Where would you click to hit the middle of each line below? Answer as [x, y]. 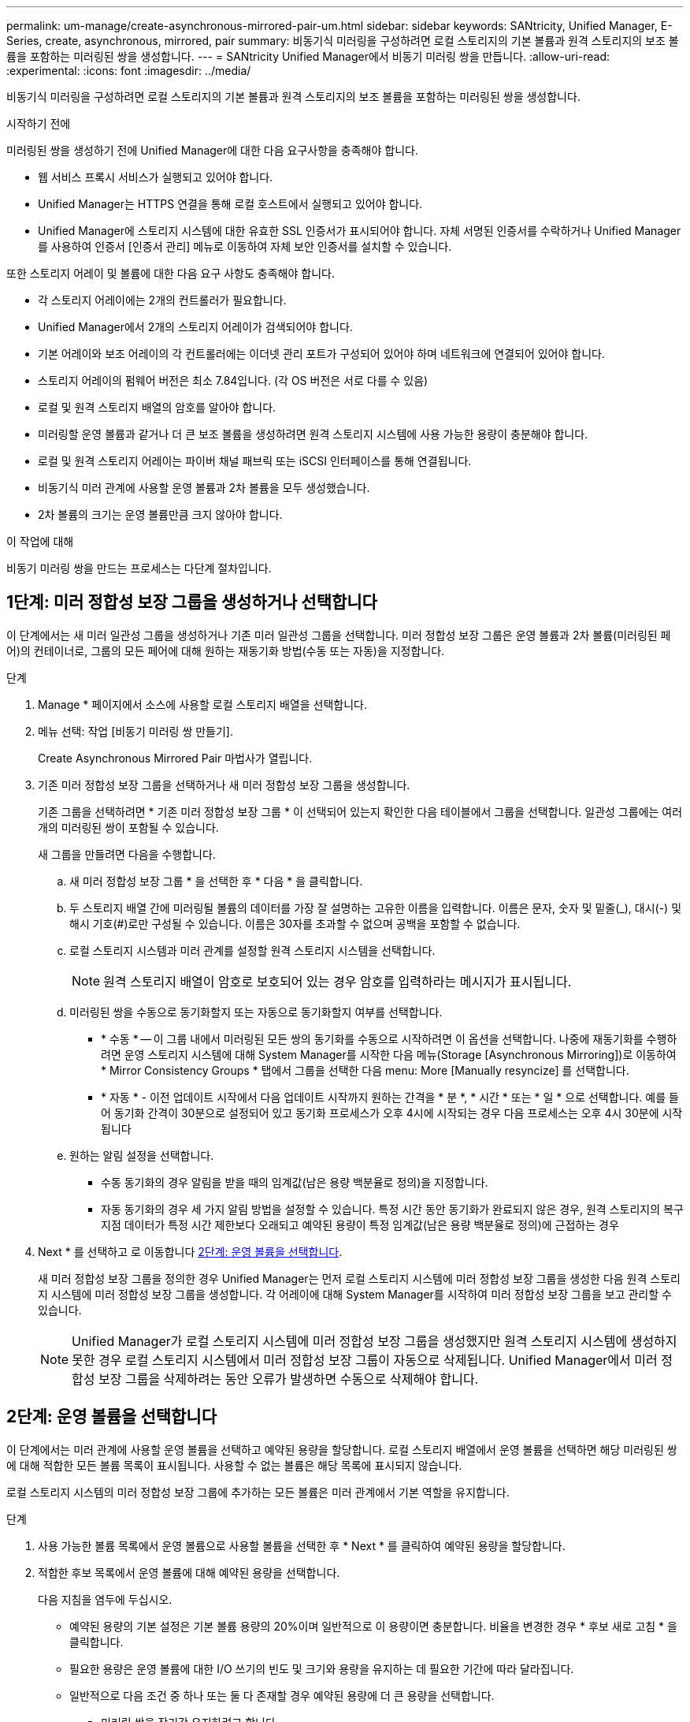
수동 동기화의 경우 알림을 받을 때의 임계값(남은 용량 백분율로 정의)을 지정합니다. [295, 1182]
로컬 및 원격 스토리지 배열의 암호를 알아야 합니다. [157, 407]
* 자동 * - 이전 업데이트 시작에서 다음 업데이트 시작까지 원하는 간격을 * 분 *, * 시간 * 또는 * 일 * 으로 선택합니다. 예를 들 [390, 1097]
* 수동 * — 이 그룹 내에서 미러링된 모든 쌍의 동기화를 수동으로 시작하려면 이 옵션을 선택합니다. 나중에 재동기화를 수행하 [389, 1038]
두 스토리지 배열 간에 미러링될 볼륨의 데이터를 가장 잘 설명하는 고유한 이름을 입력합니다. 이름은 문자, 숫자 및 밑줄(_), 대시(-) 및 [376, 908]
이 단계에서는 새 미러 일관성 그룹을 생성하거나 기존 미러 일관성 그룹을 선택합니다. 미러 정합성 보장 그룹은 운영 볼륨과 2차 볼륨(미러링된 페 [339, 635]
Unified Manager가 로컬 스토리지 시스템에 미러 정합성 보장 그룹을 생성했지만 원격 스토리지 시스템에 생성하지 [375, 1341]
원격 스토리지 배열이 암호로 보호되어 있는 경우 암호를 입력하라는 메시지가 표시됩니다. [338, 981]
